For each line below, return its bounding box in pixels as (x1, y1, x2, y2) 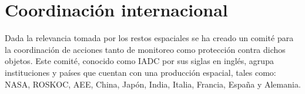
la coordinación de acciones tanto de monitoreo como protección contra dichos (5, 43, 286, 55)
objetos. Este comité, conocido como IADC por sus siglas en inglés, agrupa (5, 55, 274, 67)
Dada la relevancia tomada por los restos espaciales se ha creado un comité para (5, 32, 294, 44)
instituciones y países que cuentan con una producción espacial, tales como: (5, 66, 276, 78)
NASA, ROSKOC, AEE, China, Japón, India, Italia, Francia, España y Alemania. (5, 78, 301, 90)
